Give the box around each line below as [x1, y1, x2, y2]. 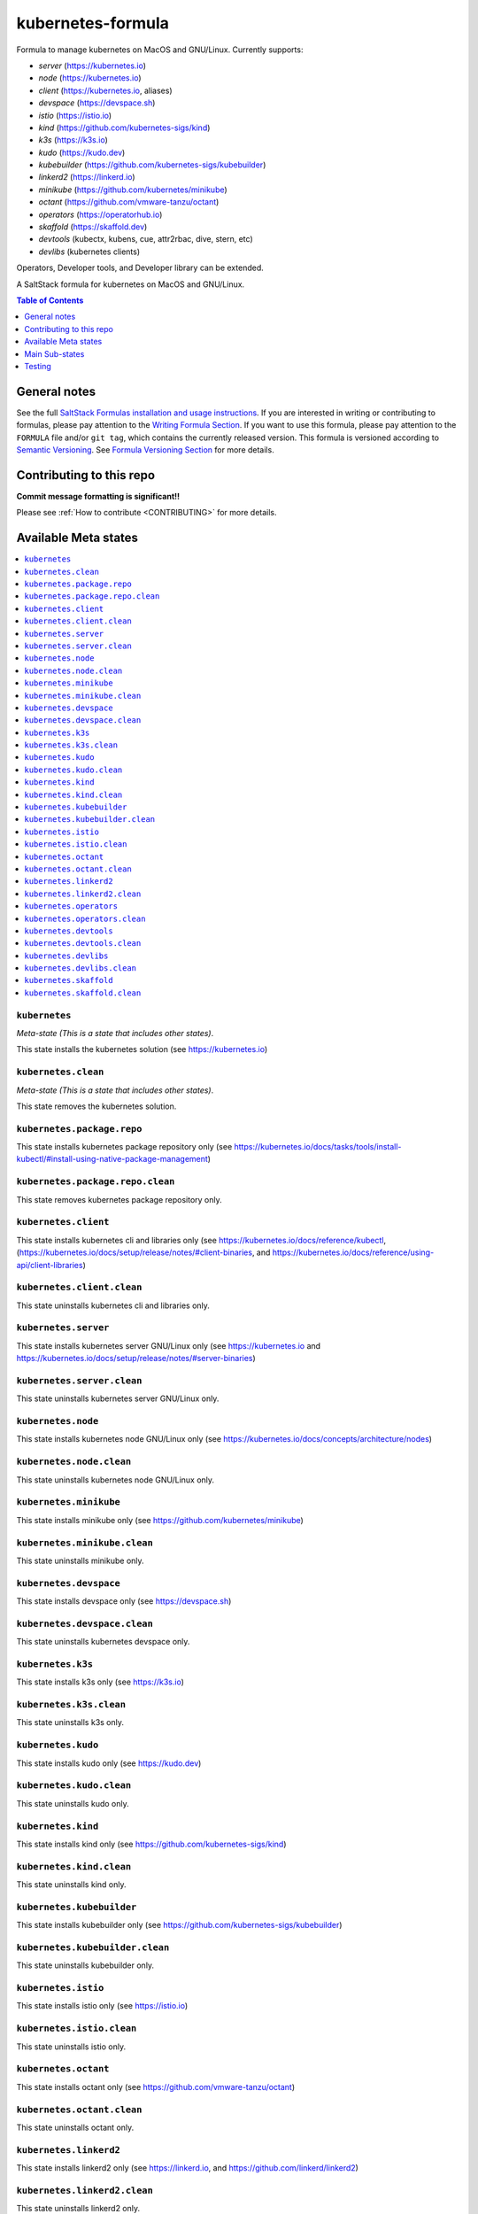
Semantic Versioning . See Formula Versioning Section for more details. [16, 445, 274, 455]
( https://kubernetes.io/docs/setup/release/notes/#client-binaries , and [16, 1247, 271, 1258]
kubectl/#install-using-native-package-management [16, 1154, 208, 1165]
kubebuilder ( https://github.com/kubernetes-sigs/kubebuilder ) [38, 159, 266, 170]
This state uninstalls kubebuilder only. [16, 1960, 155, 1970]
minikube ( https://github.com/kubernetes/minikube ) [38, 184, 227, 195]
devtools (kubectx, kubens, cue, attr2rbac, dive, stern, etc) [38, 234, 253, 244]
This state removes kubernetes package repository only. [16, 1194, 222, 1204]
